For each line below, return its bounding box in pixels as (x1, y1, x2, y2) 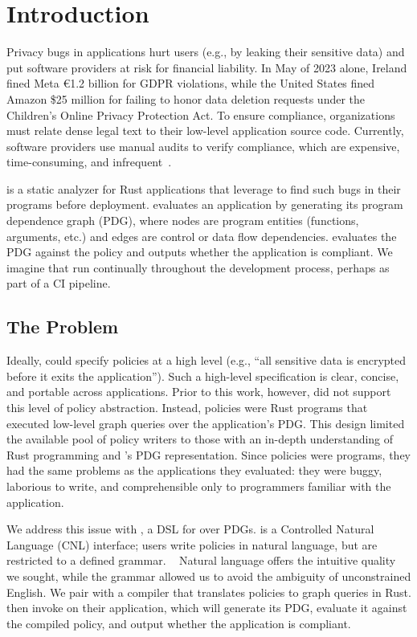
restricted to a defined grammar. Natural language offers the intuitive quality (6, 552, 396, 569)
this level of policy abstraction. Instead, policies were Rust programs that (6, 399, 368, 416)
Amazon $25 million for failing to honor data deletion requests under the (6, 90, 366, 107)
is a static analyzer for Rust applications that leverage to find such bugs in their (6, 180, 401, 197)
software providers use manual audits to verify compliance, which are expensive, (6, 137, 400, 154)
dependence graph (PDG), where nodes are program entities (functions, (6, 212, 359, 229)
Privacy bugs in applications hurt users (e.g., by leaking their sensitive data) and (6, 43, 405, 60)
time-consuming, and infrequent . (6, 153, 172, 170)
